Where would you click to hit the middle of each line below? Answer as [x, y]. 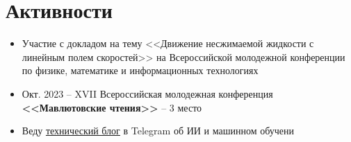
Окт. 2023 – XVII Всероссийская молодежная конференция [147, 93]
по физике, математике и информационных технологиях [140, 70]
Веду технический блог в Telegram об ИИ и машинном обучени [158, 131]
